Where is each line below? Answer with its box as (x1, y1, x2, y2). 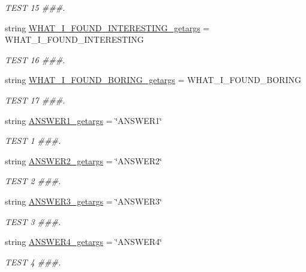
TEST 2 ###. (5, 175, 61, 187)
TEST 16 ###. (5, 53, 65, 66)
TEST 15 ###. (5, 1, 65, 13)
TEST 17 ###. (5, 93, 65, 106)
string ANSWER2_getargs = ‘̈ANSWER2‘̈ (5, 154, 162, 167)
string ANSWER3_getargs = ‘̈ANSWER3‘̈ (5, 194, 162, 207)
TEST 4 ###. (5, 255, 61, 268)
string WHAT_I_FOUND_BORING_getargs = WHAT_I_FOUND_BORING (5, 73, 301, 86)
